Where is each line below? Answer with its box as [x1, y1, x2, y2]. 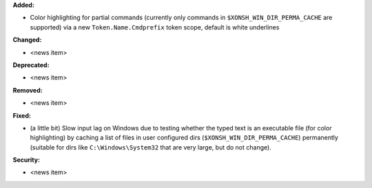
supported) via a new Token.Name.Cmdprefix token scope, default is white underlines [30, 23, 280, 31]
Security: [12, 156, 41, 164]
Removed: [12, 86, 43, 94]
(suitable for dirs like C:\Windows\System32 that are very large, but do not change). [30, 143, 271, 151]
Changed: [12, 36, 42, 44]
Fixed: [12, 111, 31, 119]
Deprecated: [12, 60, 50, 69]
